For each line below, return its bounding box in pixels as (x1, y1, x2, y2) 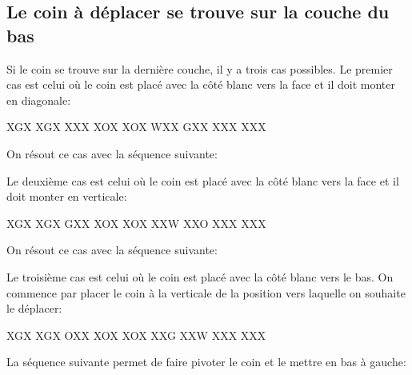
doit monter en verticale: (6, 188, 127, 205)
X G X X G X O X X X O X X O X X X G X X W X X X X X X (6, 326, 266, 343)
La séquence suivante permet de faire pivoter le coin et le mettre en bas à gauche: (6, 353, 406, 370)
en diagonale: (6, 91, 71, 108)
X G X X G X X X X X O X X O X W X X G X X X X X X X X (6, 118, 266, 135)
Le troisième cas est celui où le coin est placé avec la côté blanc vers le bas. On (6, 268, 394, 285)
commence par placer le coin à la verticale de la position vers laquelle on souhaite (6, 284, 406, 301)
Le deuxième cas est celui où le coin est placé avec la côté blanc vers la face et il (6, 172, 399, 189)
